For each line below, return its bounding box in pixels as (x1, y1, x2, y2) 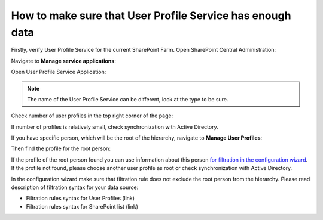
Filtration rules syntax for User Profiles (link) (26, 194, 135, 202)
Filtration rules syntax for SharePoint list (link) (26, 203, 139, 210)
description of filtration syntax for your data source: (11, 184, 139, 191)
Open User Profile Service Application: (11, 69, 106, 76)
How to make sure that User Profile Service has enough (11, 9, 291, 22)
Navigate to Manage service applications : (11, 57, 116, 64)
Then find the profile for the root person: (11, 145, 111, 152)
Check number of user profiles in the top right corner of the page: (11, 112, 173, 119)
